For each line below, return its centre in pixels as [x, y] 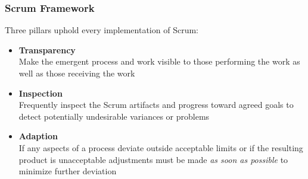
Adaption [38, 136]
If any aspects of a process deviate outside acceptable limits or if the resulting [161, 147]
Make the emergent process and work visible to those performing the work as [159, 61]
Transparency [47, 49]
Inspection [41, 93]
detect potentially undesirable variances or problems [114, 116]
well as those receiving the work [77, 73]
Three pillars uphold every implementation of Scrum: [102, 30]
